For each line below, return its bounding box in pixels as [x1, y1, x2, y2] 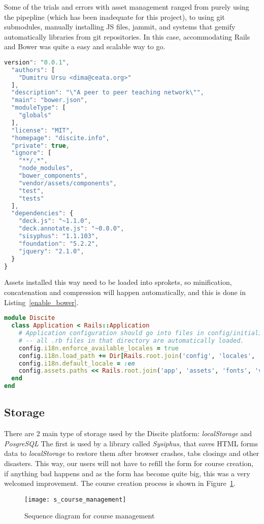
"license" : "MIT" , [11, 126, 74, 134]
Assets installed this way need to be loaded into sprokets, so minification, [4, 277, 232, 287]
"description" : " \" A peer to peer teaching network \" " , [11, 89, 204, 96]
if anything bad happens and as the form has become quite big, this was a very [4, 468, 250, 478]
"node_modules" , [18, 165, 74, 172]
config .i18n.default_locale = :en [18, 359, 135, 367]
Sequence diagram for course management [24, 510, 155, 521]
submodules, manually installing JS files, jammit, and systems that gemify [4, 21, 236, 32]
